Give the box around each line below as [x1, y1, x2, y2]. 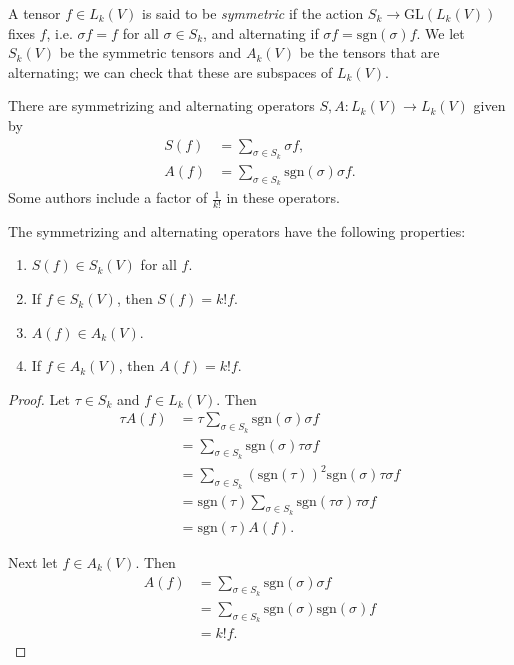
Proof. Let [8, 388, 70, 409]
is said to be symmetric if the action [141, 3, 364, 23]
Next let [8, 551, 58, 572]
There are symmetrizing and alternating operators [8, 95, 315, 116]
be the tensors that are [299, 42, 440, 63]
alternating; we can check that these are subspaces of [8, 61, 333, 82]
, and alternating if [203, 22, 319, 43]
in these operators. [226, 187, 340, 208]
